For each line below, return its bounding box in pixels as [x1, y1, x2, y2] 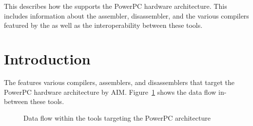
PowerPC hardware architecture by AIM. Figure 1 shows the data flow [4, 86, 216, 97]
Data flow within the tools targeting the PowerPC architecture [23, 112, 211, 123]
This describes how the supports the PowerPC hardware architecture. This [4, 1, 227, 11]
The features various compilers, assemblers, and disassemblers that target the [4, 77, 235, 87]
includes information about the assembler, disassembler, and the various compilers [4, 10, 249, 21]
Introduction [4, 48, 91, 68]
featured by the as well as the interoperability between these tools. [4, 20, 203, 30]
